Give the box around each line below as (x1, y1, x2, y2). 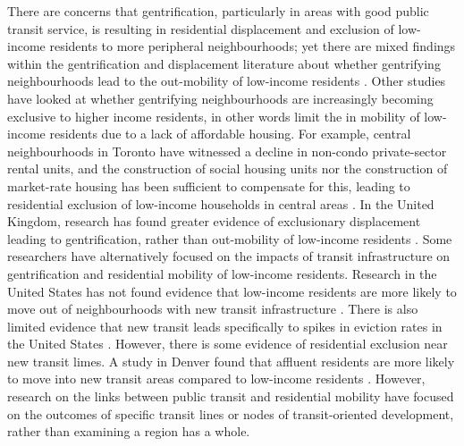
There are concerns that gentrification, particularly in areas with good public (7, 2, 429, 20)
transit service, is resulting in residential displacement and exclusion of (7, 19, 394, 38)
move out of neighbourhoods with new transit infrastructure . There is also (7, 299, 418, 318)
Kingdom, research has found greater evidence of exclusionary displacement (7, 212, 421, 231)
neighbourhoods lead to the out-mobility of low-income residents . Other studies (7, 72, 446, 90)
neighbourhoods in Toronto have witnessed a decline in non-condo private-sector (7, 141, 447, 160)
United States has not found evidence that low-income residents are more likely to (7, 282, 457, 300)
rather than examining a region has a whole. (7, 422, 250, 441)
